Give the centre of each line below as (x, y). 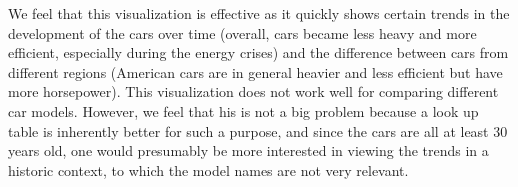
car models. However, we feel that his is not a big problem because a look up (243, 110)
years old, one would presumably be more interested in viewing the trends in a (248, 150)
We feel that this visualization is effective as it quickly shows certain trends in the (259, 13)
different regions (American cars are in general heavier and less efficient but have (255, 71)
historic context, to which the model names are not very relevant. (208, 169)
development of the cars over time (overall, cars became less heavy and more (242, 32)
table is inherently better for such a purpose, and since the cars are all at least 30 (258, 130)
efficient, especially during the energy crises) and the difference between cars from (258, 52)
